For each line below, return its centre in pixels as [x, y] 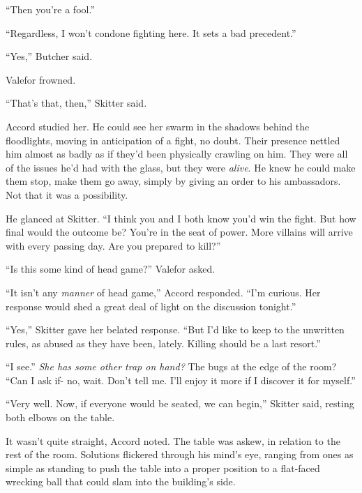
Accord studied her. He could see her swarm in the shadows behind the [158, 126]
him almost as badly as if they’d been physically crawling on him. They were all [177, 154]
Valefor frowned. [41, 79]
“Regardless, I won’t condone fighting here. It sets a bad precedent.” [151, 32]
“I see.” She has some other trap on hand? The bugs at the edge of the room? [171, 366]
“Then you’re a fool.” [50, 9]
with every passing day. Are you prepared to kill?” [113, 245]
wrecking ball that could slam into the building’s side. [121, 481]
